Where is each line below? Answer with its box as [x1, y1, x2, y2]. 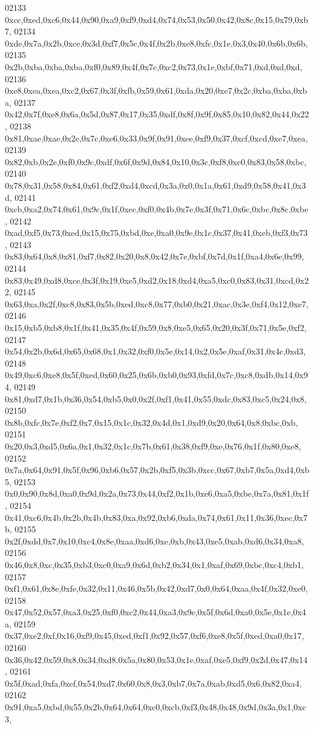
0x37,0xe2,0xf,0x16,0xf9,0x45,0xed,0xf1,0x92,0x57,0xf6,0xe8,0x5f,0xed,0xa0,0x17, [5, 629, 304, 642]
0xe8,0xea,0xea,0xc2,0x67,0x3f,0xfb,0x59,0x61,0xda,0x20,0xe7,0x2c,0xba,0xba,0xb [5, 84, 307, 97]
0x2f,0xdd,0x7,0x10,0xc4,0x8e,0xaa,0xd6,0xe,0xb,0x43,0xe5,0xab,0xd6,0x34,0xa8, [5, 534, 304, 547]
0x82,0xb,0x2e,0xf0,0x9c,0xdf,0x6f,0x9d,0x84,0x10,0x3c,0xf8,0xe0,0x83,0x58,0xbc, [5, 155, 307, 168]
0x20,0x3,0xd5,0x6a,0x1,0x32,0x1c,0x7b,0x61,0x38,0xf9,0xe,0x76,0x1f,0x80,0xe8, [5, 439, 301, 452]
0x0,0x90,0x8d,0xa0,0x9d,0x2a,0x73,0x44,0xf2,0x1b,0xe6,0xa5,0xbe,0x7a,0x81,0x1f [5, 487, 309, 500]
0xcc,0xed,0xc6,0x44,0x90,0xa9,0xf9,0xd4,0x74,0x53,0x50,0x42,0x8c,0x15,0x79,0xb [5, 13, 309, 25]
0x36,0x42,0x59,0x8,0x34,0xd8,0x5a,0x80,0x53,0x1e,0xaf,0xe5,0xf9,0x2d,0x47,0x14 [5, 653, 308, 665]
